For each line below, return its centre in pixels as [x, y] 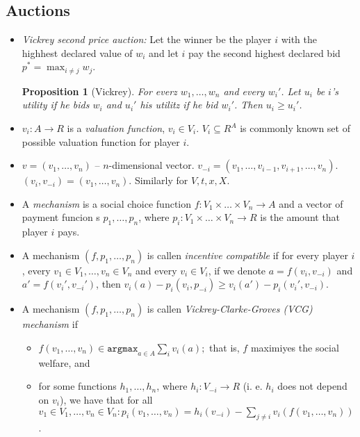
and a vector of [311, 203]
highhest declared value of [77, 52]
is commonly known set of [295, 128]
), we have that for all [106, 399]
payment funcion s [61, 217]
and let [164, 52]
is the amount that [300, 217]
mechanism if [50, 324]
